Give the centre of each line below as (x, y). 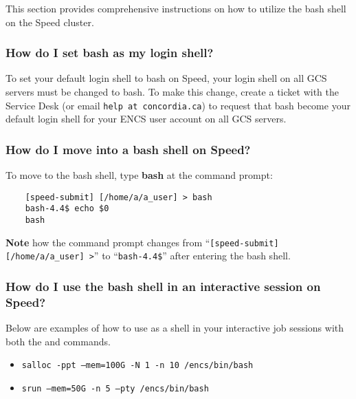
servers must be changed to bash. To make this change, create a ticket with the (172, 91)
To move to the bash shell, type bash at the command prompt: (139, 175)
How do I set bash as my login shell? (110, 53)
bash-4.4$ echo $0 (67, 209)
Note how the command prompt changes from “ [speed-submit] (142, 242)
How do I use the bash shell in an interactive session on (163, 286)
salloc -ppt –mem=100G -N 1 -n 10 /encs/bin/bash (137, 366)
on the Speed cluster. (50, 22)
